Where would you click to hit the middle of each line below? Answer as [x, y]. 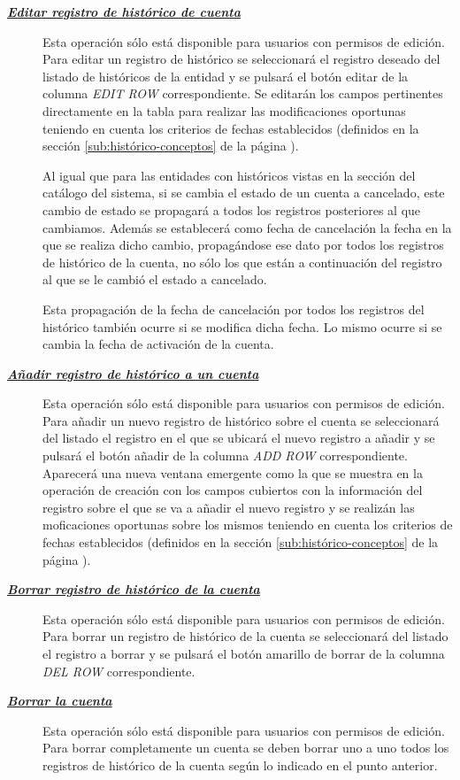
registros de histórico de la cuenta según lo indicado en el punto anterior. [240, 765]
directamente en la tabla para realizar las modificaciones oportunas [224, 110]
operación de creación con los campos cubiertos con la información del [233, 490]
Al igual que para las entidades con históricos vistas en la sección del [229, 175]
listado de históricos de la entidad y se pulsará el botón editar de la [226, 76]
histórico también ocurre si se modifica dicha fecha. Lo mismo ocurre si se [242, 326]
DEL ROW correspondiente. [119, 671]
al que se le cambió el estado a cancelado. [155, 279]
